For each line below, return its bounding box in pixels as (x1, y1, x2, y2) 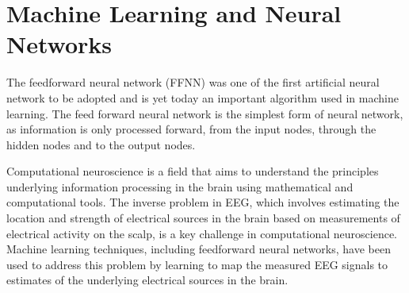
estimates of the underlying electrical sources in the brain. (6, 272, 289, 288)
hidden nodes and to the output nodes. (6, 136, 196, 152)
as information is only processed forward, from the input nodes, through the (6, 121, 377, 137)
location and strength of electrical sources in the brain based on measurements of (6, 210, 400, 226)
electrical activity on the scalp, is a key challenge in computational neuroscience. (6, 225, 397, 241)
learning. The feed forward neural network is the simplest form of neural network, (6, 105, 403, 121)
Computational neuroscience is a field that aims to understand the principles (6, 163, 379, 179)
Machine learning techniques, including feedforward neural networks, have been (6, 241, 391, 257)
